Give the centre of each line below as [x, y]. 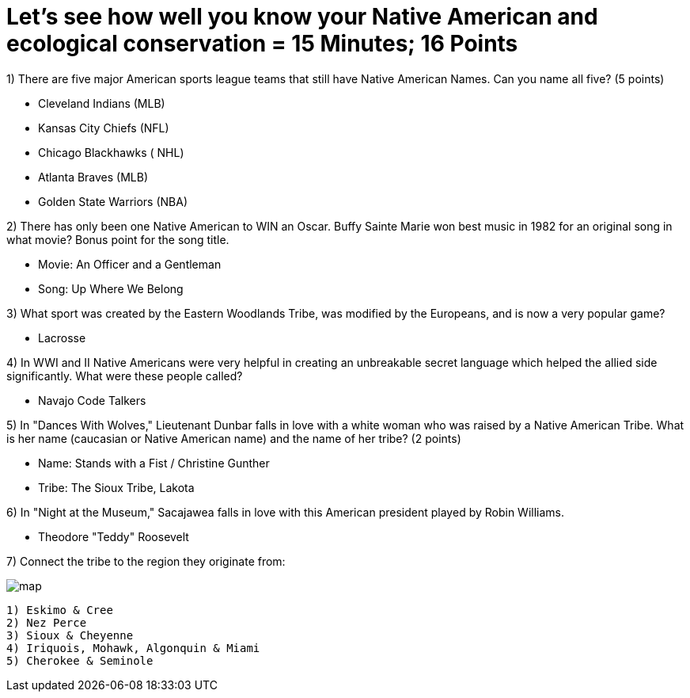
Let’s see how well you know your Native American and [302, 17]
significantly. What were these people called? [125, 376]
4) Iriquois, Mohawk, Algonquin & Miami [133, 648]
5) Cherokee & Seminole [80, 660]
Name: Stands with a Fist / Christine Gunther [154, 463]
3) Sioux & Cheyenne [70, 635]
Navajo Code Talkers [92, 400]
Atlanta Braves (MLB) [93, 177]
